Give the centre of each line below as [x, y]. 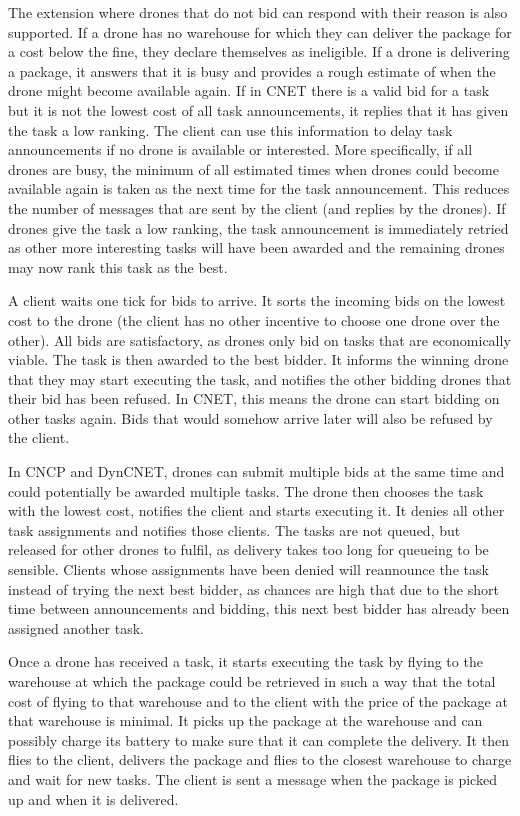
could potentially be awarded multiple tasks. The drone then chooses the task [246, 490]
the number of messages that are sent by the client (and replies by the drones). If [257, 207]
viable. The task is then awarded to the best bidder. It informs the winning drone [258, 359]
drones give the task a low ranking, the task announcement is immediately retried [258, 227]
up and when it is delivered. [93, 798]
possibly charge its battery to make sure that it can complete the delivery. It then [258, 739]
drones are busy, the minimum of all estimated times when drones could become [253, 168]
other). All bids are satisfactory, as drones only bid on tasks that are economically [259, 339]
